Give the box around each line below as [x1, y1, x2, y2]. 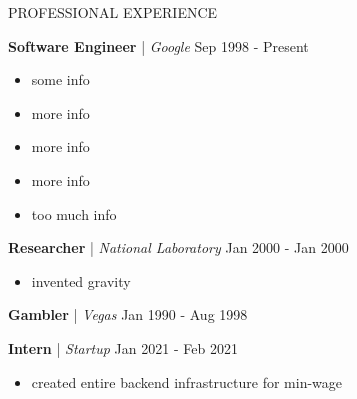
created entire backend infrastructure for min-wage [31, 371, 343, 392]
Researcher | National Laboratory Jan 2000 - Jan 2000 [8, 237, 349, 258]
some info [31, 69, 90, 90]
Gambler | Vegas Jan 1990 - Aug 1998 [8, 304, 248, 325]
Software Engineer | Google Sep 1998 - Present [8, 35, 309, 56]
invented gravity [31, 270, 131, 291]
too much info [31, 203, 117, 224]
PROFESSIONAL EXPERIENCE [8, 2, 218, 22]
